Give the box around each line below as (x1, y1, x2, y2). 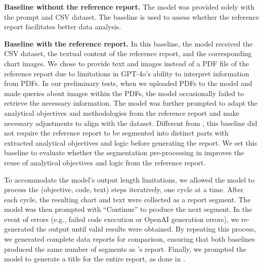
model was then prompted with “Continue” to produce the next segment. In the (4, 204, 252, 214)
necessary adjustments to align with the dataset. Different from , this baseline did (4, 117, 257, 128)
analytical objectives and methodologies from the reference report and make (4, 107, 240, 118)
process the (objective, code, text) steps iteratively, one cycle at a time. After (4, 184, 244, 195)
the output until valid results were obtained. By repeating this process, (36, 224, 256, 234)
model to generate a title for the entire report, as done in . (4, 253, 186, 264)
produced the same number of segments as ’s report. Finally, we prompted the (4, 243, 246, 254)
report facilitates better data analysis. (4, 21, 121, 32)
